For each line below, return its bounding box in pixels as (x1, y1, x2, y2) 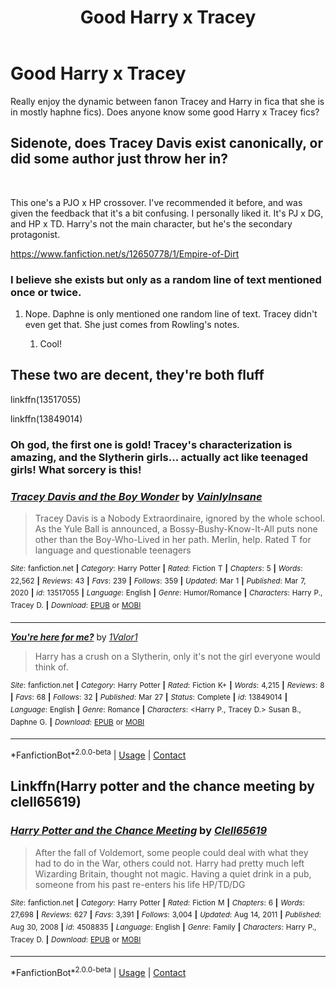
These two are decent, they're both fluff (10, 367, 265, 384)
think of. (34, 661, 69, 673)
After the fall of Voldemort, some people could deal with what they (34, 846, 309, 858)
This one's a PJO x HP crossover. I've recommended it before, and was (10, 196, 303, 208)
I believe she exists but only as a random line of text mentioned (10, 272, 322, 286)
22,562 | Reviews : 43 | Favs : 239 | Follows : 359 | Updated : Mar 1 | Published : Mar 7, (10, 576, 307, 586)
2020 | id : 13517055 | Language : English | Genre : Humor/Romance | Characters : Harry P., (10, 588, 323, 598)
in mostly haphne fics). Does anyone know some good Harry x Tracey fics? (10, 106, 320, 118)
